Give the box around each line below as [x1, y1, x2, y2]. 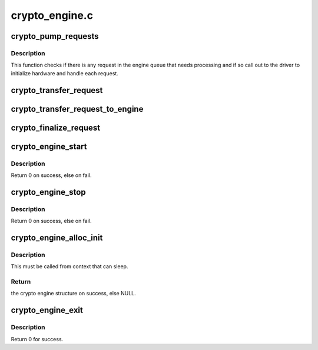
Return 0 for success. [11, 335, 64, 342]
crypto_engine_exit [11, 305, 84, 315]
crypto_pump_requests [11, 31, 100, 41]
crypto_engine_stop [11, 187, 86, 197]
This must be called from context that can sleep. [11, 263, 128, 270]
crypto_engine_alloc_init [11, 232, 103, 242]
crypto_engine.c [11, 9, 94, 22]
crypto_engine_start [11, 141, 88, 151]
